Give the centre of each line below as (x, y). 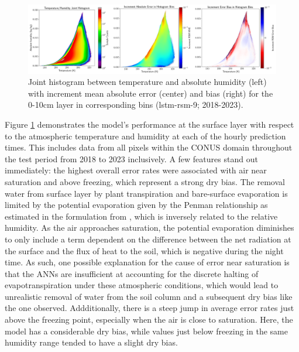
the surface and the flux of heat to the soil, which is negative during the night (144, 250)
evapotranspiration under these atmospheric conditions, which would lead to (142, 285)
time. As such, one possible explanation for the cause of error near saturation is (147, 262)
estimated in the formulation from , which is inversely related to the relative (141, 216)
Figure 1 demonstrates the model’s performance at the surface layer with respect (149, 124)
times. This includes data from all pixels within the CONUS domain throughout (149, 147)
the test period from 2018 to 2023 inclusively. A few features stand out (131, 158)
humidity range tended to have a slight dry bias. (91, 342)
